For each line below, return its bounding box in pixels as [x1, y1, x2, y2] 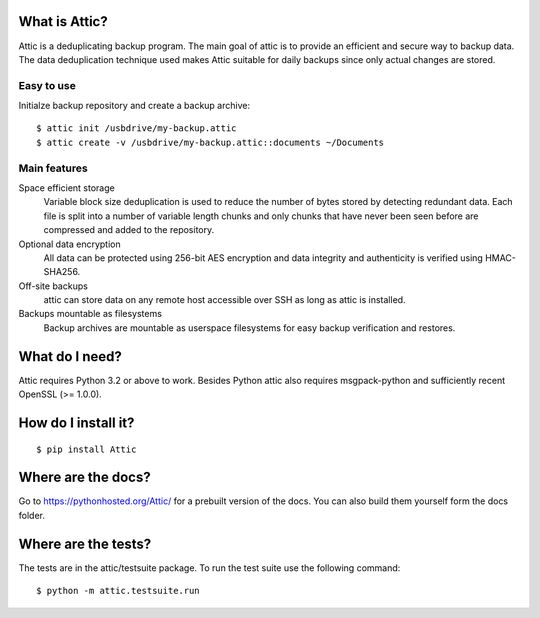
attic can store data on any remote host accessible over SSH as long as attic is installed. [43, 294, 406, 306]
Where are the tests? [18, 535, 152, 552]
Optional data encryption [18, 238, 121, 250]
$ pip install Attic [36, 443, 137, 455]
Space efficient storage [18, 181, 115, 194]
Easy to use [18, 78, 77, 92]
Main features [18, 161, 89, 175]
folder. [18, 509, 45, 521]
